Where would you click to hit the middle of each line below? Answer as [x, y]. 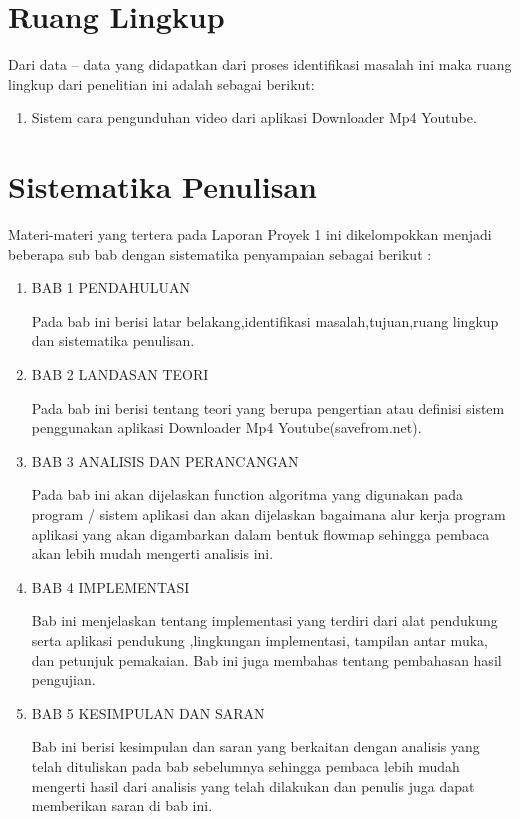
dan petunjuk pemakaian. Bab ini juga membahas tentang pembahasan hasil [266, 659]
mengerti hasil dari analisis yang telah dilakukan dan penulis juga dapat [253, 785]
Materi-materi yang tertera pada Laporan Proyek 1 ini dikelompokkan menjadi [250, 234]
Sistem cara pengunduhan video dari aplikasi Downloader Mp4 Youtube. [254, 117]
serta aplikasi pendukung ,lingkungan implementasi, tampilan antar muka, [259, 639]
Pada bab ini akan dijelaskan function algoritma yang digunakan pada [247, 494]
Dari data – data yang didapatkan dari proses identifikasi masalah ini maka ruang [260, 64]
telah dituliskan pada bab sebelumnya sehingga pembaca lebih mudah [245, 765]
